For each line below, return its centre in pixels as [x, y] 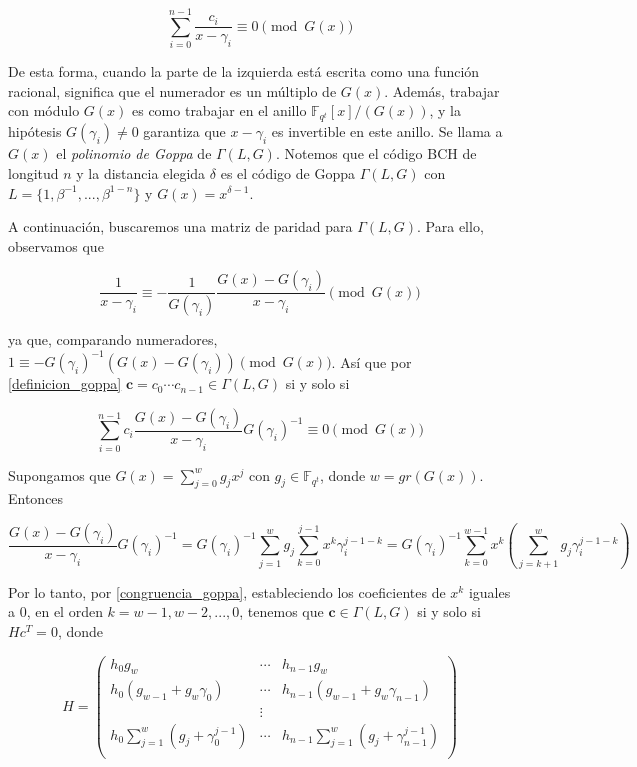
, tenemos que [281, 611]
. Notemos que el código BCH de [376, 153]
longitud [33, 172]
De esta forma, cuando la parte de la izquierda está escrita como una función [244, 71]
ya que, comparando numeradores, [113, 339]
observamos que [56, 245]
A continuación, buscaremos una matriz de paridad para [180, 226]
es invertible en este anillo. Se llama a [387, 131]
